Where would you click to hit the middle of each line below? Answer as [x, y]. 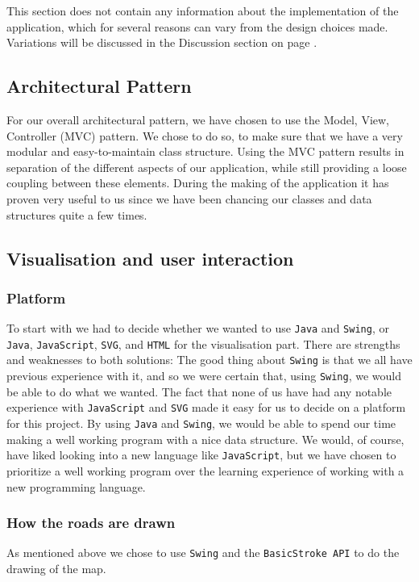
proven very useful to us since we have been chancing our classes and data [189, 198]
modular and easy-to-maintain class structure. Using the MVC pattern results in [205, 151]
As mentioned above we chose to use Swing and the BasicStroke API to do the [203, 553]
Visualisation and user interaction [150, 258]
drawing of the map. [56, 568]
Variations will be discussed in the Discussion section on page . [162, 42]
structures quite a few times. [77, 214]
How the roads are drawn [91, 523]
